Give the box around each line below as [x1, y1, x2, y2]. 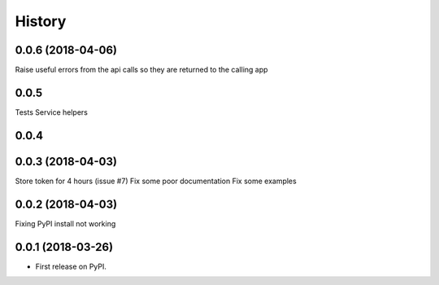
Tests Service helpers [15, 107, 89, 117]
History [15, 12, 67, 30]
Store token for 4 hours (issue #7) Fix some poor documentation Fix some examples [15, 176, 297, 186]
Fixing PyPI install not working [15, 218, 116, 228]
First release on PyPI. [35, 261, 107, 271]
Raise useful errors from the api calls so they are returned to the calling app [15, 65, 268, 75]
